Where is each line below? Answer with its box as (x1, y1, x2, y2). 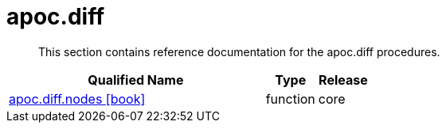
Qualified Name (88, 71, 184, 88)
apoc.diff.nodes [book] (9, 90, 146, 107)
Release (319, 71, 368, 88)
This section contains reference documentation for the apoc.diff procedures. (38, 44, 440, 59)
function (265, 90, 315, 107)
